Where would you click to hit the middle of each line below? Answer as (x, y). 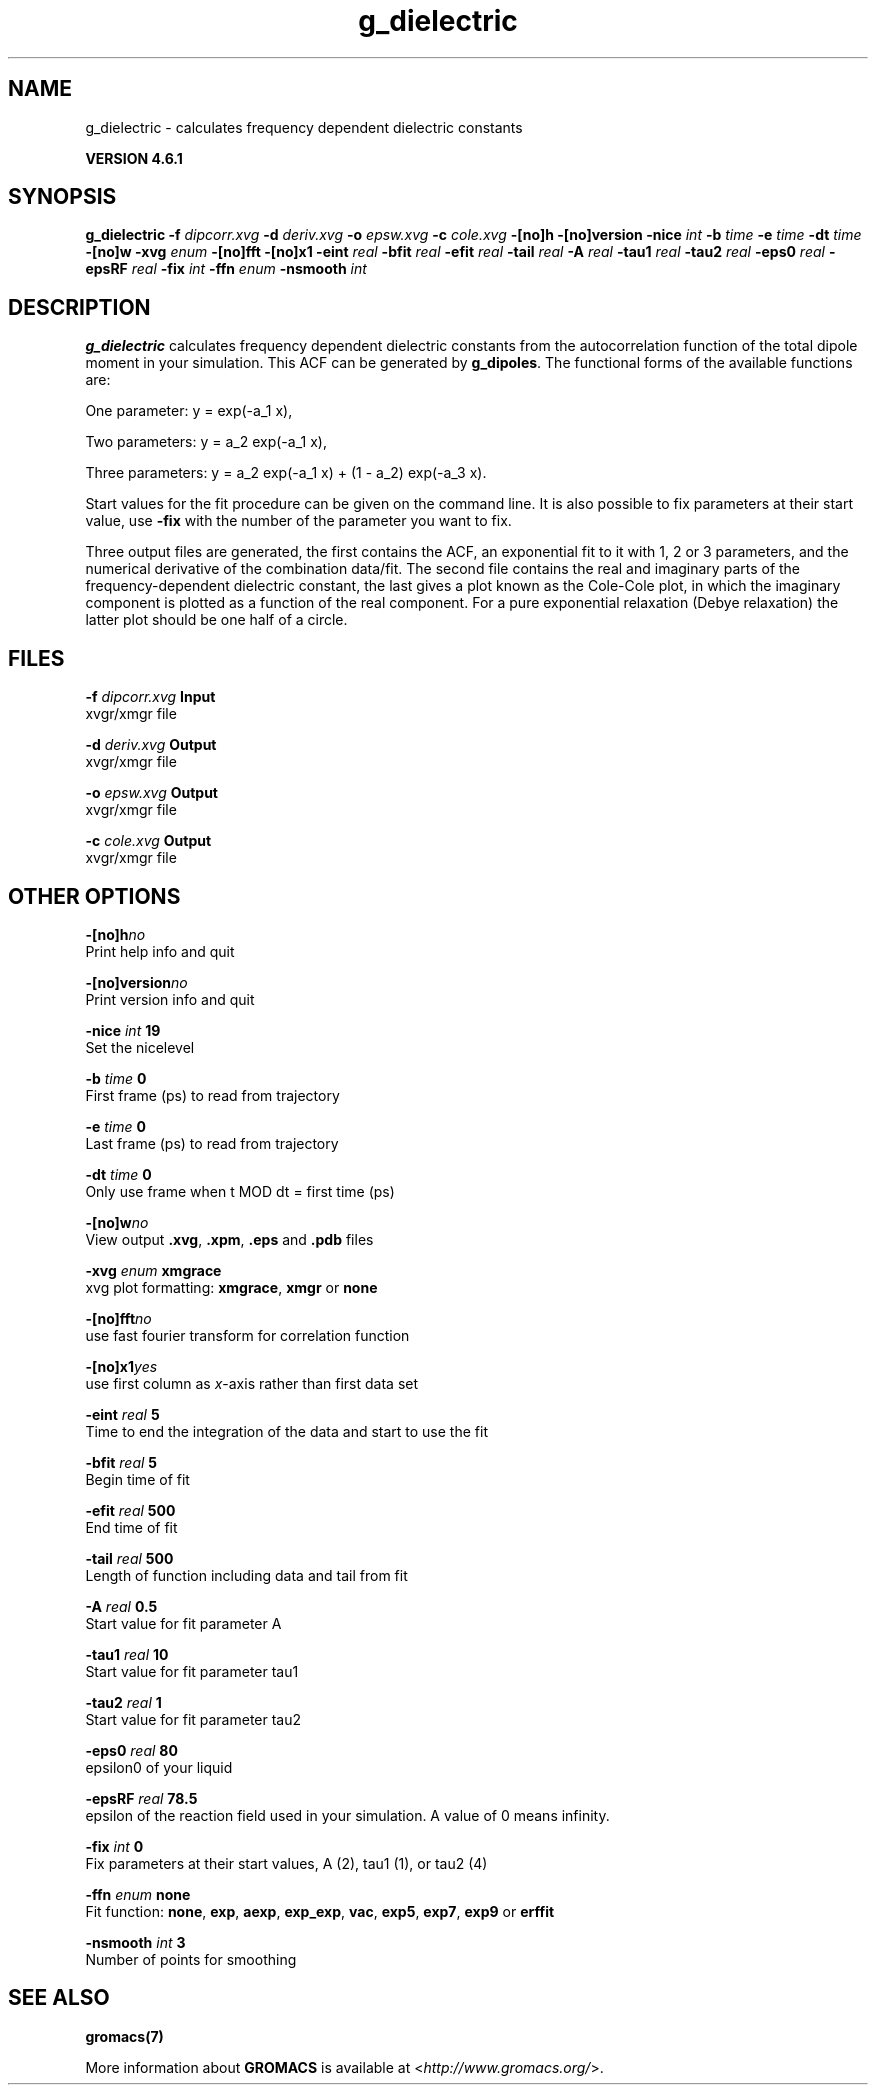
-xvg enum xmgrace (153, 1270)
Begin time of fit (137, 1479)
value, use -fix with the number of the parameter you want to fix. (298, 521)
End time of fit (131, 1527)
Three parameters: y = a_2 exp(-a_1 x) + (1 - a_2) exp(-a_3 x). (286, 473)
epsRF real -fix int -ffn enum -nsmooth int (226, 269)
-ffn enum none (138, 1894)
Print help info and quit (160, 951)
